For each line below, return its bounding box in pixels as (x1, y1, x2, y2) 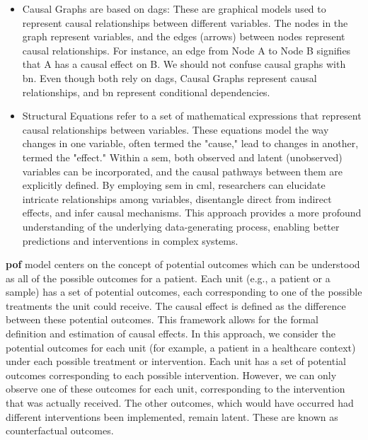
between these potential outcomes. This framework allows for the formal (6, 312, 318, 327)
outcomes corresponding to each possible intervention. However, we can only (6, 367, 337, 382)
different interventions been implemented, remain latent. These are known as (6, 409, 338, 424)
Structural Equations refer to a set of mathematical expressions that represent (22, 108, 362, 123)
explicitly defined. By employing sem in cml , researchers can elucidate (22, 178, 326, 192)
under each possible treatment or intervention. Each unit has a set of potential (6, 354, 346, 369)
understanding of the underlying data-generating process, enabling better (22, 219, 340, 233)
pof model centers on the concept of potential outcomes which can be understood (6, 257, 360, 272)
